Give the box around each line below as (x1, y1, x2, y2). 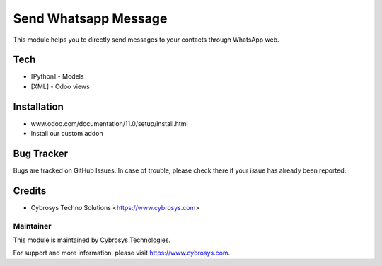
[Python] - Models (30, 72, 84, 81)
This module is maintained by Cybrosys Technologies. (13, 236, 171, 244)
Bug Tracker (13, 147, 69, 159)
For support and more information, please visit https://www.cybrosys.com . (13, 248, 231, 258)
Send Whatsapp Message (13, 11, 168, 26)
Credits (13, 185, 47, 197)
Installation (13, 100, 64, 112)
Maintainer (13, 221, 52, 231)
